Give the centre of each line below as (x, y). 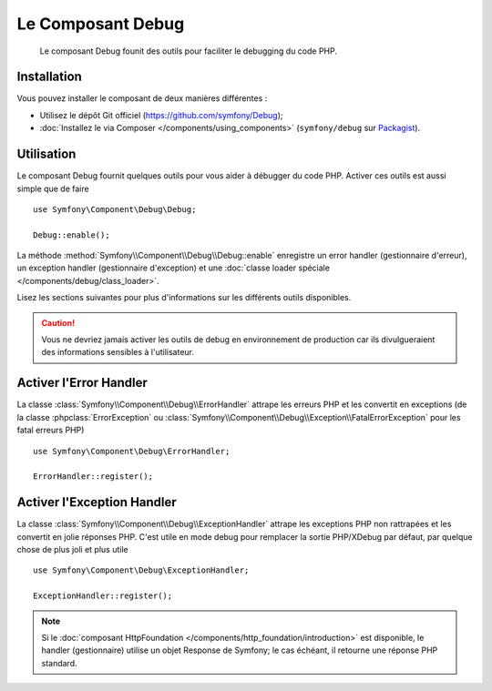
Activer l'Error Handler (82, 383)
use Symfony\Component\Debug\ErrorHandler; (132, 451)
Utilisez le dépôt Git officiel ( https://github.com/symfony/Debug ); (161, 115)
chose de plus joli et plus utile (72, 549)
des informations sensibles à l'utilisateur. (118, 352)
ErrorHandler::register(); (93, 477)
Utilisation (46, 154)
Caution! (58, 322)
